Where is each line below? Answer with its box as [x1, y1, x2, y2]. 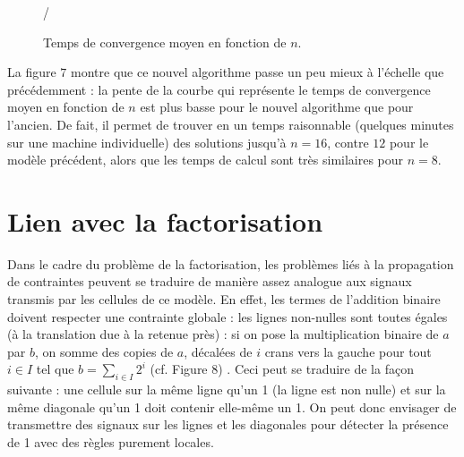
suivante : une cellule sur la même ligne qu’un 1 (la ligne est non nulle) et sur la [7, 380, 446, 399]
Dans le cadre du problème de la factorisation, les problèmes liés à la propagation [7, 254, 454, 273]
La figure [7, 63, 56, 81]
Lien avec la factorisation [7, 202, 323, 239]
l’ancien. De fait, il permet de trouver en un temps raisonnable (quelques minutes [7, 114, 454, 133]
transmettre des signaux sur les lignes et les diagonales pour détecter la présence [7, 415, 449, 434]
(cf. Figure [150, 360, 208, 378]
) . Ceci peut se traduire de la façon [218, 360, 414, 378]
